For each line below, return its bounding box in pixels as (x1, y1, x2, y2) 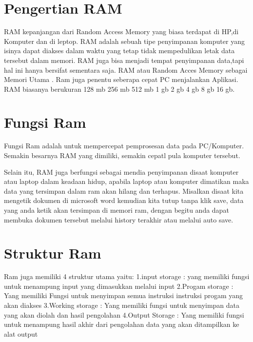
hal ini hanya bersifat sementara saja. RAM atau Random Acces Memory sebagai (4, 64, 248, 75)
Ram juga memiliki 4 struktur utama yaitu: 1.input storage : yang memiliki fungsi (4, 271, 250, 282)
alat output (4, 328, 38, 339)
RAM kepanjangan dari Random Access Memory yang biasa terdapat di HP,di (4, 26, 239, 37)
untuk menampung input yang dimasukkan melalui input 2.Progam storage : (4, 281, 234, 291)
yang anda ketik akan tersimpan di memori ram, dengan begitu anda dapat (4, 204, 229, 215)
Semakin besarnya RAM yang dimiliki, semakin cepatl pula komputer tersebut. (4, 150, 240, 160)
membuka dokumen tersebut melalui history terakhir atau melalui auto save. (4, 214, 234, 224)
